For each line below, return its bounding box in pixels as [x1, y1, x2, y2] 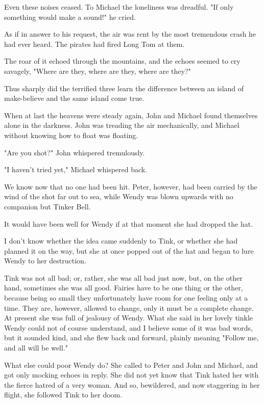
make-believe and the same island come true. [4, 93, 145, 103]
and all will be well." [4, 342, 68, 353]
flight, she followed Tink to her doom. [4, 389, 123, 400]
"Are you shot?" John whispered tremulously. [4, 147, 145, 157]
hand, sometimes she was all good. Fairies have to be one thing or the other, [4, 282, 243, 293]
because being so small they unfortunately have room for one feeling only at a [4, 292, 248, 303]
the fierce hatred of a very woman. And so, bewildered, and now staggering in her [4, 379, 260, 390]
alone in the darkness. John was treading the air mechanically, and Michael [4, 120, 239, 130]
